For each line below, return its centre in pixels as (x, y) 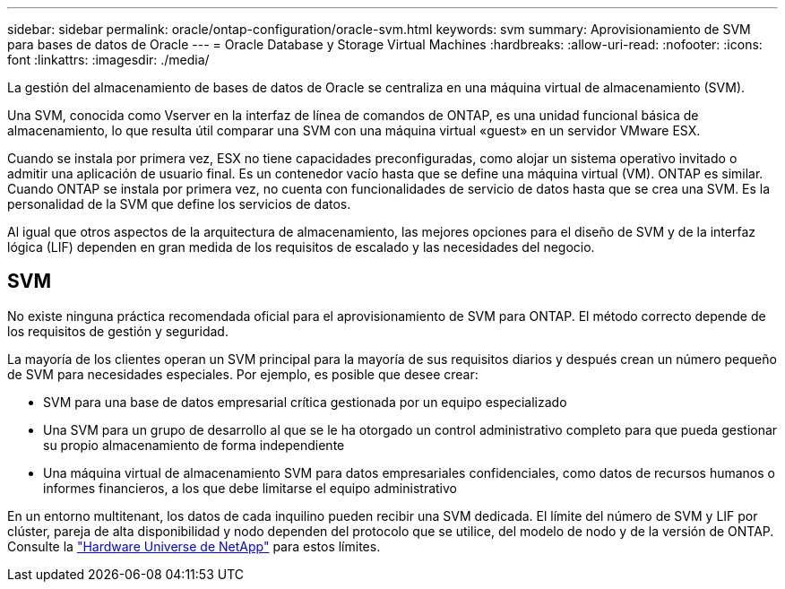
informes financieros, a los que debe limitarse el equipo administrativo (250, 488)
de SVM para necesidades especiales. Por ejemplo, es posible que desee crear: (243, 374)
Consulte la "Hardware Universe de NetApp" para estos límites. (194, 546)
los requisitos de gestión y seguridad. (118, 331)
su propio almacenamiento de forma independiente (194, 445)
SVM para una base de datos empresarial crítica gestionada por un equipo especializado (305, 402)
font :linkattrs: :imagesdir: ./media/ (108, 60)
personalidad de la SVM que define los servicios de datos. (179, 204)
